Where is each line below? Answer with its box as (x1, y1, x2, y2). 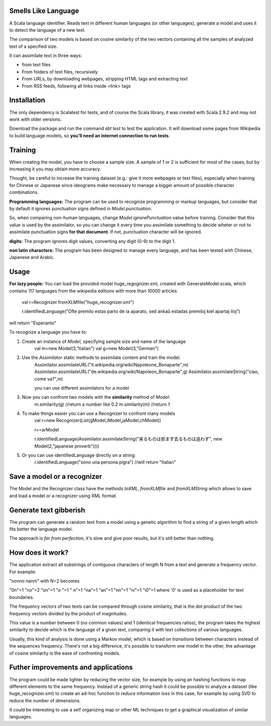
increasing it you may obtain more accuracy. (9, 166, 101, 172)
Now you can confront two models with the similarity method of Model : (22, 394, 170, 400)
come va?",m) (34, 376, 63, 382)
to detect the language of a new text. (9, 27, 86, 33)
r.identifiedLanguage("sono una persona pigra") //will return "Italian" (34, 459, 176, 465)
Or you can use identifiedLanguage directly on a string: (22, 452, 136, 459)
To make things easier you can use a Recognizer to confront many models (22, 410, 176, 417)
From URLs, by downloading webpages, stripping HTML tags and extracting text (22, 76, 188, 82)
